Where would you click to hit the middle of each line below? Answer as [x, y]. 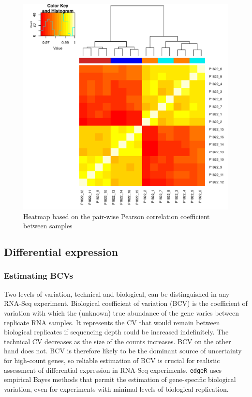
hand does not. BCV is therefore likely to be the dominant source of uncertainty [123, 351]
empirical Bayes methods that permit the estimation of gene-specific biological [120, 379]
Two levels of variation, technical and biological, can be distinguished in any [117, 294]
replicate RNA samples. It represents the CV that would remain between [112, 322]
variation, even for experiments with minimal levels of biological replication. [116, 389]
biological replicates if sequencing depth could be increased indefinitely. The [116, 332]
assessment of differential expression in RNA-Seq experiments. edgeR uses [113, 370]
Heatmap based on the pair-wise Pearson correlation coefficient [117, 216]
